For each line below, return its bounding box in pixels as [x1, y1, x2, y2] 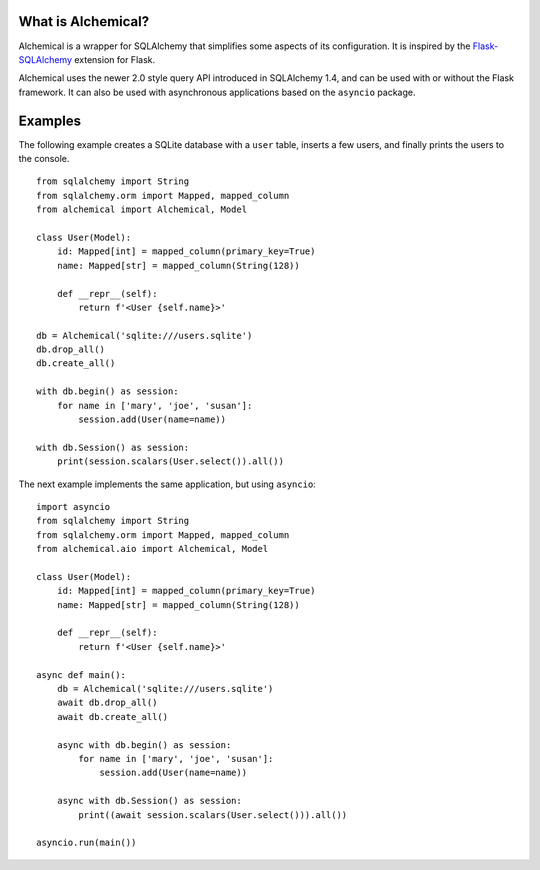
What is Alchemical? [18, 13, 150, 30]
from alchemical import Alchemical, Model [36, 204, 248, 215]
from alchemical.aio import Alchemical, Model [36, 543, 269, 555]
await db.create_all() [56, 711, 169, 722]
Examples [18, 112, 82, 129]
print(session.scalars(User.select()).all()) [56, 456, 285, 467]
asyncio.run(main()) [36, 837, 137, 849]
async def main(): [36, 669, 127, 680]
